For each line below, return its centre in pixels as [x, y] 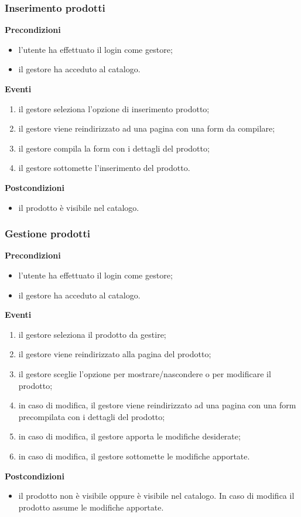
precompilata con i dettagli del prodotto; [92, 416]
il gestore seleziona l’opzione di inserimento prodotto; [114, 108]
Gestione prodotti [47, 234]
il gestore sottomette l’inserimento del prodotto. [104, 168]
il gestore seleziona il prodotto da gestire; [92, 334]
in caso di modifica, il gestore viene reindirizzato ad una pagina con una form [157, 405]
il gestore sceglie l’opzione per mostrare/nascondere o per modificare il [145, 373]
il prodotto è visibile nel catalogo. [79, 207]
